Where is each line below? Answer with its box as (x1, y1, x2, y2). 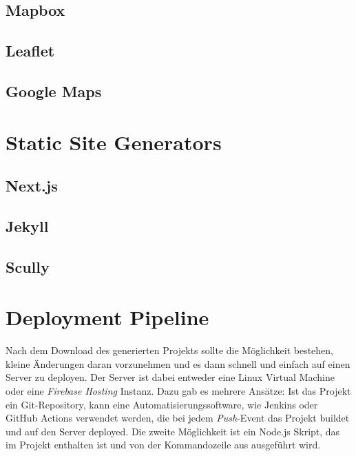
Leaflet (6, 40, 55, 61)
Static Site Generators (6, 127, 222, 156)
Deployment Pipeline (6, 303, 209, 331)
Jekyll (6, 215, 49, 236)
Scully (6, 256, 50, 277)
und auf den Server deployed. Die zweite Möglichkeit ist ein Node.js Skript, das (6, 424, 340, 438)
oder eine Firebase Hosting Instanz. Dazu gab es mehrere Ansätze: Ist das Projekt (6, 383, 351, 397)
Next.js (6, 175, 58, 196)
